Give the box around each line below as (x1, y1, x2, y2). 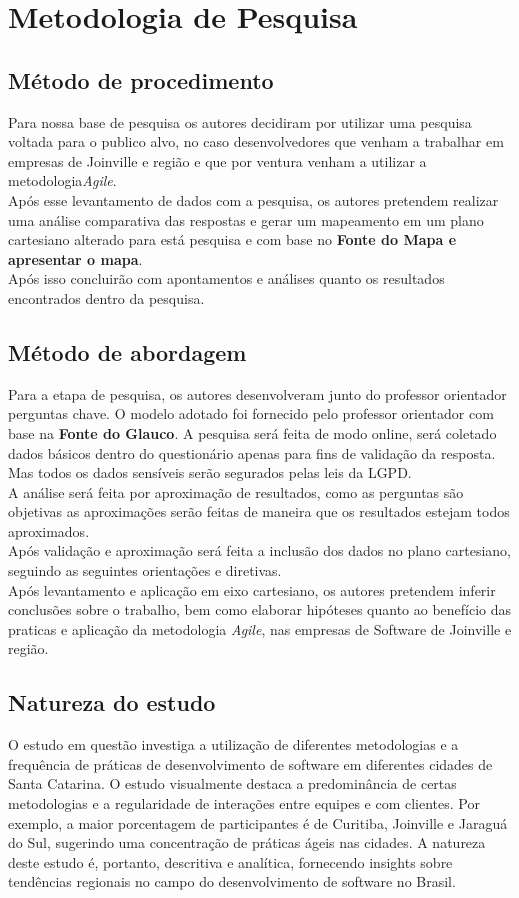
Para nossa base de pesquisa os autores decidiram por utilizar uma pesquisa (8, 111, 472, 132)
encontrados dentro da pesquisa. (8, 287, 205, 308)
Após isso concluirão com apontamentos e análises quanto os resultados (8, 268, 445, 289)
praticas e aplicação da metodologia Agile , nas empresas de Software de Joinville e (8, 618, 512, 639)
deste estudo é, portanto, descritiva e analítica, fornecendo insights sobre (8, 851, 453, 872)
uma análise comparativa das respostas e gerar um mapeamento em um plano (8, 209, 484, 230)
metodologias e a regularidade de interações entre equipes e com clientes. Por (8, 793, 480, 814)
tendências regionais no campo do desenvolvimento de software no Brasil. (8, 871, 456, 892)
